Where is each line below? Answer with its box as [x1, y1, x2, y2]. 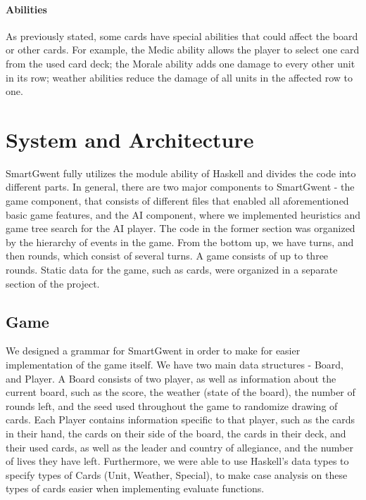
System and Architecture [6, 124, 254, 153]
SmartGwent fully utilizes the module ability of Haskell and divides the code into [6, 165, 356, 180]
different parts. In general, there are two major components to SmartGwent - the [6, 179, 355, 194]
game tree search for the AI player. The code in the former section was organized [6, 221, 355, 236]
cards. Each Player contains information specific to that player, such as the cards [6, 412, 355, 427]
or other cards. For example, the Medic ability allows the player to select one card [6, 42, 360, 57]
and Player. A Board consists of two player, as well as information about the [6, 371, 336, 385]
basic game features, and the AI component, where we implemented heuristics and [6, 207, 360, 222]
